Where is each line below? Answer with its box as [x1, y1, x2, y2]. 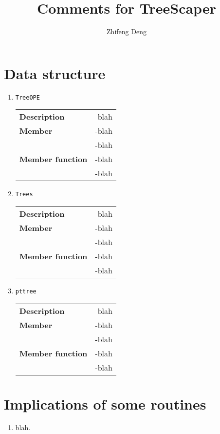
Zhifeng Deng [107, 26, 147, 37]
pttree [15, 288, 37, 295]
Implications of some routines [4, 393, 206, 413]
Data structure [4, 63, 106, 83]
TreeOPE [15, 94, 40, 101]
